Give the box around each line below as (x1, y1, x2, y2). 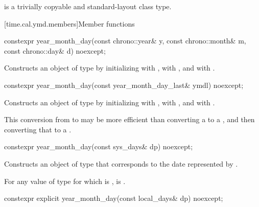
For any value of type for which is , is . (4, 175, 126, 186)
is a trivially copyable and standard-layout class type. (4, 1, 172, 11)
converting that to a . (4, 124, 72, 134)
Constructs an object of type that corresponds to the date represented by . (4, 158, 238, 169)
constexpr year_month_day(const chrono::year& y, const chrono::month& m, (4, 35, 246, 46)
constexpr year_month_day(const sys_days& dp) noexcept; (4, 141, 193, 152)
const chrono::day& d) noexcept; (4, 45, 106, 56)
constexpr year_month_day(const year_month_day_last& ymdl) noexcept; (4, 79, 244, 90)
